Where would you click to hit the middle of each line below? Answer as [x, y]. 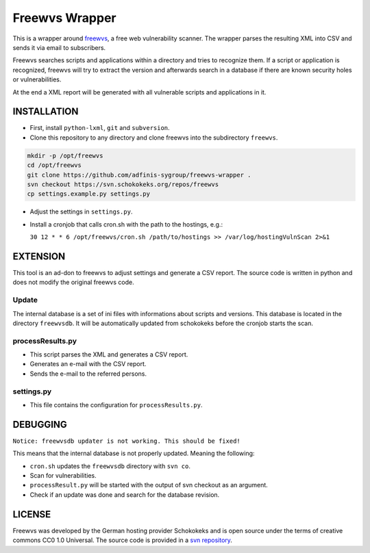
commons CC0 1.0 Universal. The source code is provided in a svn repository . [123, 540]
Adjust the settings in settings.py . [81, 211]
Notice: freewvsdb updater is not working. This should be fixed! [127, 441]
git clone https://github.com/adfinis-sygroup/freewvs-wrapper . [139, 175]
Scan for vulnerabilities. [63, 476]
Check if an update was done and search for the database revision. [125, 494]
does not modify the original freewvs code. [73, 282]
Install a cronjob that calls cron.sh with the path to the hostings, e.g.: [126, 224]
